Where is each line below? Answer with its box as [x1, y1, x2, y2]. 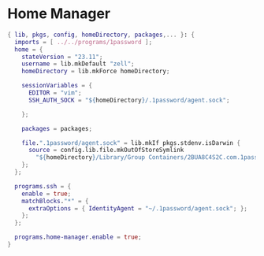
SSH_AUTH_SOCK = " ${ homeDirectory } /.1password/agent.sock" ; [28, 96, 230, 104]
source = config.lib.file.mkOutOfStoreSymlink [28, 147, 184, 154]
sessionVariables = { [21, 82, 92, 90]
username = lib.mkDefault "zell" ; [21, 60, 135, 68]
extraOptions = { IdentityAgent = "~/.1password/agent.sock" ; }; [28, 204, 247, 213]
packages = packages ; [21, 124, 92, 132]
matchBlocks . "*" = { [21, 197, 89, 205]
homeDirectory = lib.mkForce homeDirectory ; [21, 68, 170, 76]
